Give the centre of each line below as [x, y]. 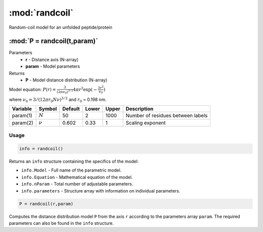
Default [71, 109]
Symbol [48, 109]
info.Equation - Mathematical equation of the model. [77, 177]
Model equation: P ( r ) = [32, 90]
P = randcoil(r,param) [46, 204]
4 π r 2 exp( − [85, 89]
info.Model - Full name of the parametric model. [71, 170]
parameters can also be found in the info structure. [61, 223]
